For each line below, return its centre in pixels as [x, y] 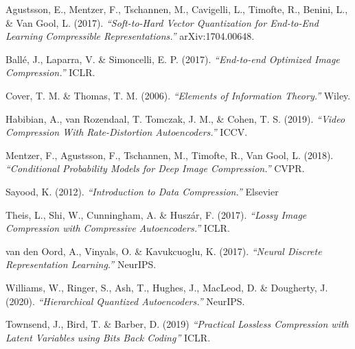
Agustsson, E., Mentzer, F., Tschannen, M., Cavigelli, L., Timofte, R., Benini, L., [177, 9]
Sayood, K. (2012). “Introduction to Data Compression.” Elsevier [142, 191]
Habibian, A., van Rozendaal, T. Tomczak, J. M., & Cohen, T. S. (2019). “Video [175, 118]
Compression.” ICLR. [50, 72]
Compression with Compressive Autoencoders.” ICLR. [118, 228]
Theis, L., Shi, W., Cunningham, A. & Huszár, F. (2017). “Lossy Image [156, 214]
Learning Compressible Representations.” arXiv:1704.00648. [130, 36]
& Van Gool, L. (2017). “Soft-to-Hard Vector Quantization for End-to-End [162, 22]
